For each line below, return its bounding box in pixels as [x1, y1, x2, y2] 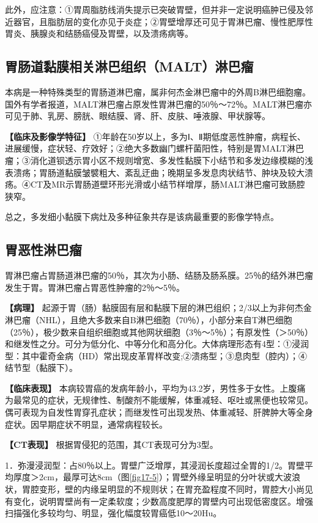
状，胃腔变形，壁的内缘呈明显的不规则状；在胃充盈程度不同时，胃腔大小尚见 [5, 483, 313, 496]
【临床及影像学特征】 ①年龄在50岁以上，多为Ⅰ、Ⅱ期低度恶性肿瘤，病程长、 [5, 130, 306, 142]
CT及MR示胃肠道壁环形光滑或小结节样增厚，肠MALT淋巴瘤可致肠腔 [30, 178, 305, 191]
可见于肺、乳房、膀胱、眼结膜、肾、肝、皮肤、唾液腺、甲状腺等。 [5, 109, 270, 122]
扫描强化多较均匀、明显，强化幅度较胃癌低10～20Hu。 [5, 507, 222, 519]
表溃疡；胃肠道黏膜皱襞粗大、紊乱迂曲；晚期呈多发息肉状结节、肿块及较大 [5, 166, 305, 178]
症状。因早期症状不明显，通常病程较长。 [5, 417, 168, 430]
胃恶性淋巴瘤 [5, 240, 82, 259]
